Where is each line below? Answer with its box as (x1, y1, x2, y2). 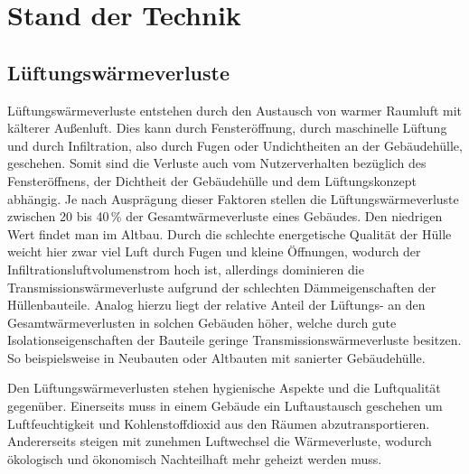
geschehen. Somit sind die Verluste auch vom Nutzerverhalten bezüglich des (7, 153, 427, 172)
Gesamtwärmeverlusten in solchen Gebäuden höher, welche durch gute (7, 312, 397, 331)
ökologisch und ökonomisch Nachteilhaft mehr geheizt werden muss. (7, 449, 382, 468)
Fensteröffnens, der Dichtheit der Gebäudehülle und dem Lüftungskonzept (7, 171, 417, 190)
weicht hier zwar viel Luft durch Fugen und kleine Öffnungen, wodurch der (7, 242, 421, 261)
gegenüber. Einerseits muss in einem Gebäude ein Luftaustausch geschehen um (7, 396, 443, 415)
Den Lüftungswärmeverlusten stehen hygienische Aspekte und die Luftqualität (7, 378, 441, 397)
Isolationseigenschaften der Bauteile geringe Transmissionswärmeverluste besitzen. (7, 330, 462, 349)
